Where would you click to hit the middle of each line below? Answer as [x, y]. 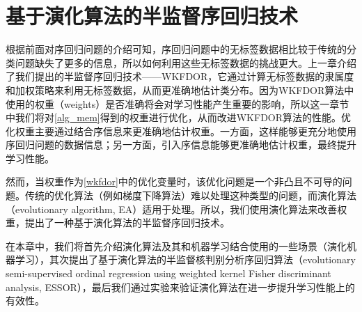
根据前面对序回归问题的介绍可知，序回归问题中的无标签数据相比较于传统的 [176, 49]
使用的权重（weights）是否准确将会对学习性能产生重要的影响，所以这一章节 [178, 103]
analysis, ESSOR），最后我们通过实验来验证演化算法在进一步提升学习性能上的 [180, 287]
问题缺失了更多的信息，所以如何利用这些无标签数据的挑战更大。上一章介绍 [186, 62]
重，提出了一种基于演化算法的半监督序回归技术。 [118, 223]
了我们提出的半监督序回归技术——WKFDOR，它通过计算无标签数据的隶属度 [180, 76]
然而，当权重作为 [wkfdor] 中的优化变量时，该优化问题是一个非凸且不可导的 [174, 181]
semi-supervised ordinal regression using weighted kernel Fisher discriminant [168, 273]
